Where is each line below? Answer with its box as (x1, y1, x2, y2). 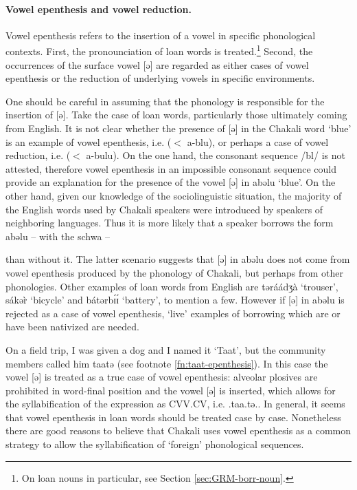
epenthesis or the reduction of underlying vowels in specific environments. (5, 71, 315, 85)
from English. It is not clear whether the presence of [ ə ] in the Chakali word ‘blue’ (5, 121, 352, 136)
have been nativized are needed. (5, 319, 139, 334)
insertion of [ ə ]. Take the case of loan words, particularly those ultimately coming (5, 107, 347, 122)
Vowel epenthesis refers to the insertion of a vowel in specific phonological (5, 28, 316, 42)
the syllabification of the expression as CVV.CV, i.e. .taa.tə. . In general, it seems (5, 396, 345, 411)
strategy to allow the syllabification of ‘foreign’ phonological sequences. (5, 437, 304, 451)
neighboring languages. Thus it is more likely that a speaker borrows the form (5, 215, 334, 230)
